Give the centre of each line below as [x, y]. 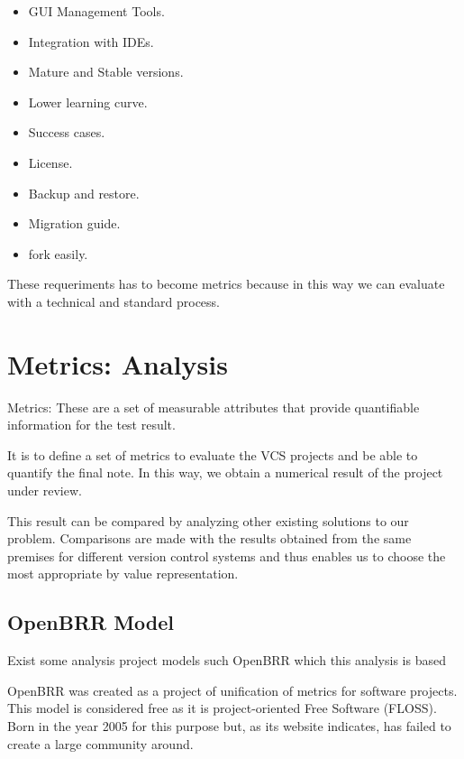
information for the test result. [91, 425]
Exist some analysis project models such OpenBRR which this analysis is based [227, 660]
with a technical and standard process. [114, 301]
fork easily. [58, 253]
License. [50, 162]
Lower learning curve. [88, 102]
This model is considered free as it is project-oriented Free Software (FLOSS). [222, 708]
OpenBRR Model [91, 622]
